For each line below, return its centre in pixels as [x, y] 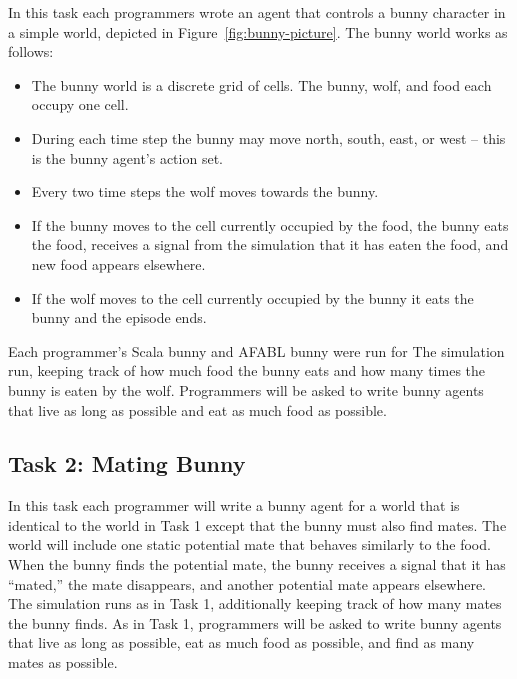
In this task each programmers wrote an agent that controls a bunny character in [257, 12]
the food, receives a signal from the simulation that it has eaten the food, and [270, 244]
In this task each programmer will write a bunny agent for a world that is [234, 505]
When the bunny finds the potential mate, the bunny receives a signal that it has [257, 564]
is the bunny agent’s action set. [127, 157]
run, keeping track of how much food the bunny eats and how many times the [247, 370]
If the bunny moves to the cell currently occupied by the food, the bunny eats [270, 224]
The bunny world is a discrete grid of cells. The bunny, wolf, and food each [261, 84]
